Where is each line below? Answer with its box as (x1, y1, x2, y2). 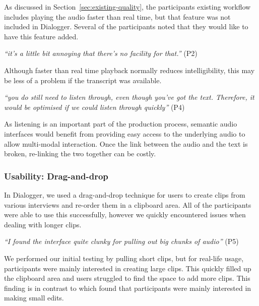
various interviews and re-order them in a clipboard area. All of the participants (4, 199, 251, 210)
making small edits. (4, 292, 64, 303)
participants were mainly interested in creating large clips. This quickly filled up (4, 263, 251, 273)
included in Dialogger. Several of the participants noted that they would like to (4, 21, 248, 32)
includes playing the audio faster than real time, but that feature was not (4, 11, 231, 22)
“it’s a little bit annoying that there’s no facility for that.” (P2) (4, 48, 198, 58)
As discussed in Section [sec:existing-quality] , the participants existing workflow (4, 2, 251, 12)
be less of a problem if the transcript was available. (4, 75, 162, 85)
